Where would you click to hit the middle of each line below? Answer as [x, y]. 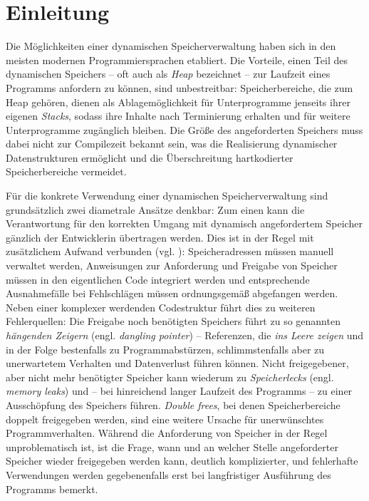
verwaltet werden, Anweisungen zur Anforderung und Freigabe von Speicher [172, 265]
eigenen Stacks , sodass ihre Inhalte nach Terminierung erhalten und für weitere [178, 116]
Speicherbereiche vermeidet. [66, 171]
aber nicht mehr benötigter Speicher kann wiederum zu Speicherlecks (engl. [170, 377]
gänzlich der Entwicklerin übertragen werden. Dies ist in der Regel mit [160, 237]
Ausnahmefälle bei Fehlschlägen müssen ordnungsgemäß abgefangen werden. [172, 293]
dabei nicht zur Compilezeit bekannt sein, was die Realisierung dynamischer [172, 144]
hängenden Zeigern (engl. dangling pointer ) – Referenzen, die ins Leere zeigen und [185, 335]
